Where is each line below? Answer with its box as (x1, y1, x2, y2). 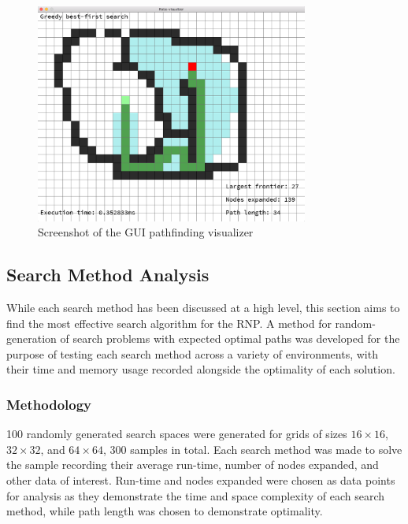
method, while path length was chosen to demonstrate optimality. (6, 503, 323, 519)
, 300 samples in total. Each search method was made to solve (102, 440, 402, 457)
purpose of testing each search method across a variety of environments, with (6, 345, 378, 362)
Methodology (6, 394, 92, 414)
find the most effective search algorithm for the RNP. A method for (6, 314, 332, 331)
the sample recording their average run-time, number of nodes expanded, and (6, 456, 379, 473)
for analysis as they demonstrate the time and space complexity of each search (6, 487, 385, 504)
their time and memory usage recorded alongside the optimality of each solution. (6, 361, 395, 377)
